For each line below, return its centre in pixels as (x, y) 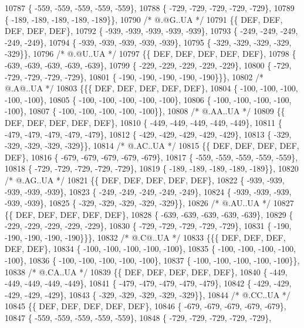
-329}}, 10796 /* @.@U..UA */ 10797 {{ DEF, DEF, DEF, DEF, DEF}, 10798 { (151, 54)
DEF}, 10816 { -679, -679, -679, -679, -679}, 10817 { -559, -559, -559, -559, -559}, (151, 157)
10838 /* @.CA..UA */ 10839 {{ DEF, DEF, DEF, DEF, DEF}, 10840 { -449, (146, 271)
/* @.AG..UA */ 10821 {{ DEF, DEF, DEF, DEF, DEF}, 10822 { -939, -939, (145, 180)
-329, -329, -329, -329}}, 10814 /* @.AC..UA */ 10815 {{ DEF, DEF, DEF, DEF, (152, 146)
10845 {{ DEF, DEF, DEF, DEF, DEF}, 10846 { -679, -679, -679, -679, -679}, (146, 306)
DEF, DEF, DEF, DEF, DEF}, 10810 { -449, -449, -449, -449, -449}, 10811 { (143, 122)
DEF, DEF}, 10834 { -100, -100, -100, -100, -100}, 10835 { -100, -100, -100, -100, (150, 249)
